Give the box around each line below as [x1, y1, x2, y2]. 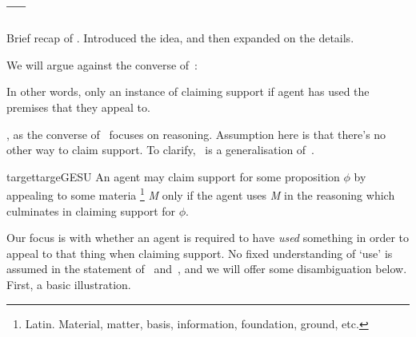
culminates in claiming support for [6, 202, 176, 219]
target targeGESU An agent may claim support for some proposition [6, 168, 340, 184]
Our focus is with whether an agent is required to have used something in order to [6, 229, 410, 246]
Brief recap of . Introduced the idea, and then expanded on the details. [6, 30, 354, 46]
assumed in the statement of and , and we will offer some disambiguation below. [6, 260, 407, 277]
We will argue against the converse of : [6, 56, 198, 73]
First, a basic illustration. [6, 276, 131, 292]
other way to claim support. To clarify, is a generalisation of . [6, 141, 315, 158]
